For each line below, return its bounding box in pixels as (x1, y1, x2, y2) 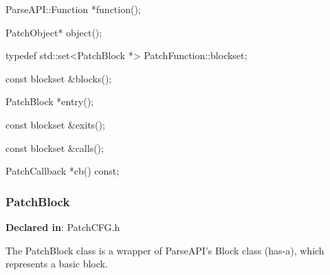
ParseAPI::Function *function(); (5, 2, 141, 16)
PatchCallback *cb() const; (5, 164, 120, 178)
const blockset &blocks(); (5, 71, 112, 85)
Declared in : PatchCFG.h (5, 219, 120, 234)
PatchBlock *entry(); (5, 94, 93, 109)
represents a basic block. (5, 256, 108, 271)
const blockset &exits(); (5, 117, 105, 131)
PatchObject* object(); (5, 25, 102, 39)
